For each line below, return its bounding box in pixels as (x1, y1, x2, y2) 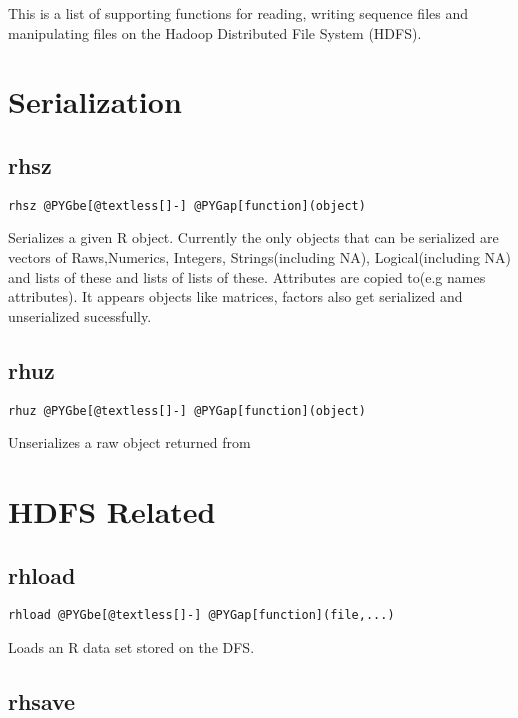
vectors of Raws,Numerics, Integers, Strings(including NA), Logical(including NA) (8, 247, 512, 268)
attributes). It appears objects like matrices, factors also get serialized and (8, 286, 463, 307)
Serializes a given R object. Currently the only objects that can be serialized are (8, 227, 499, 248)
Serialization (8, 81, 182, 122)
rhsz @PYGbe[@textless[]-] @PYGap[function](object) (8, 198, 366, 213)
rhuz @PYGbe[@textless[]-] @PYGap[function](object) (8, 403, 366, 418)
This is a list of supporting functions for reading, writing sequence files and (8, 3, 469, 23)
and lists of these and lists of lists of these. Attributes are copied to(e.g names (8, 266, 486, 287)
